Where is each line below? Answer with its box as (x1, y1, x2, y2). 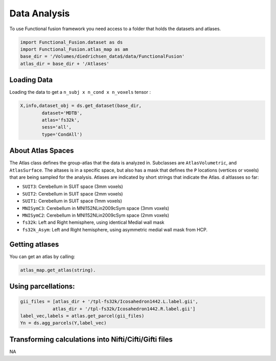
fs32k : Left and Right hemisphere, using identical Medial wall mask (22, 219, 165, 225)
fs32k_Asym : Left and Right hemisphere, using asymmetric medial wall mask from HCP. (22, 226, 208, 232)
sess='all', (41, 124, 72, 130)
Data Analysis (9, 8, 70, 19)
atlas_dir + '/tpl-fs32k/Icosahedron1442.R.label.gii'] (52, 306, 196, 312)
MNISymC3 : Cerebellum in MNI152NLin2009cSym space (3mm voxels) (22, 205, 170, 211)
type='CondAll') (41, 131, 83, 137)
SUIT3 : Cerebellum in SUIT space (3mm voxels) (22, 183, 123, 189)
